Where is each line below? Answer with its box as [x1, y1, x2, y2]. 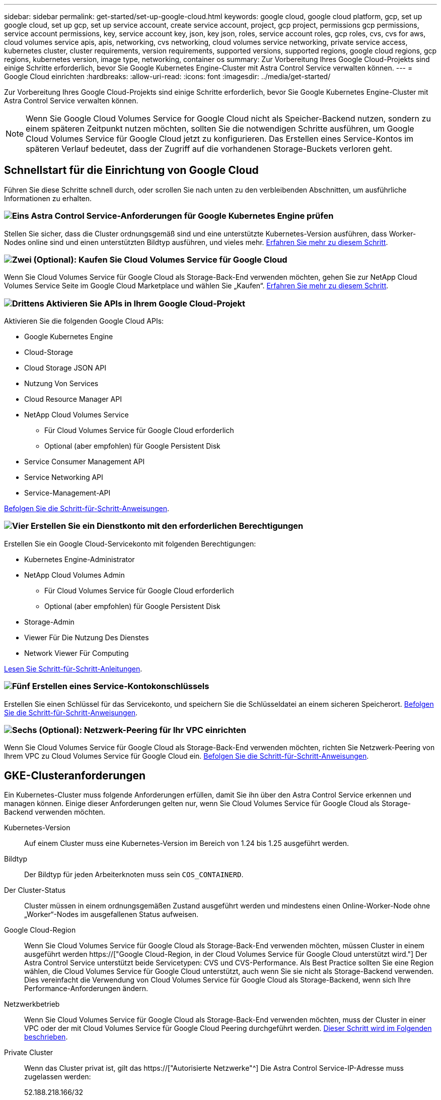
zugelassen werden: [24, 1072, 91, 1081]
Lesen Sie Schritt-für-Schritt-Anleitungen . [4, 664, 142, 673]
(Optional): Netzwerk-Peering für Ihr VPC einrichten [39, 724, 246, 735]
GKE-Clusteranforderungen [4, 769, 146, 782]
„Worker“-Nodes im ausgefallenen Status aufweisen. [24, 910, 198, 919]
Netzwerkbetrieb [4, 1000, 60, 1009]
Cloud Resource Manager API [24, 395, 122, 404]
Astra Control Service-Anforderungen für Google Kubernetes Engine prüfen [31, 211, 334, 221]
